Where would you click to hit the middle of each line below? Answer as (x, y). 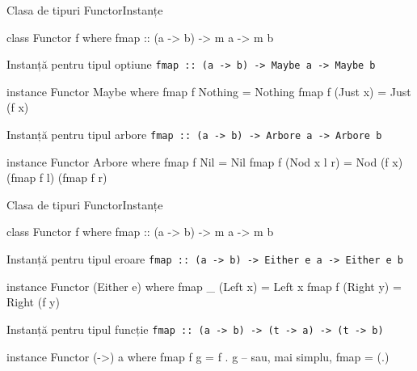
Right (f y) (33, 302)
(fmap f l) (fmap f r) (57, 177)
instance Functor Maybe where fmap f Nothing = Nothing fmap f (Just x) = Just (209, 91)
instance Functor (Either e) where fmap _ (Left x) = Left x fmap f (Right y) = (204, 286)
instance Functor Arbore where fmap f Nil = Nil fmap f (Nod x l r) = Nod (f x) (205, 161)
